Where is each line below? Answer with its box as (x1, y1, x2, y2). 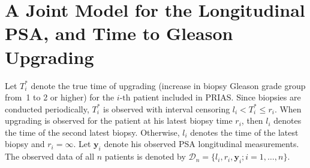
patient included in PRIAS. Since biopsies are (133, 91, 301, 103)
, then (241, 114, 263, 127)
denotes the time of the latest (190, 126, 299, 138)
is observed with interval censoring (103, 102, 230, 115)
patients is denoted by (104, 150, 186, 163)
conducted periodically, (5, 102, 89, 115)
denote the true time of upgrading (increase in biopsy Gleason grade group (31, 79, 306, 91)
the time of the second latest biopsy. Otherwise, (5, 126, 180, 138)
